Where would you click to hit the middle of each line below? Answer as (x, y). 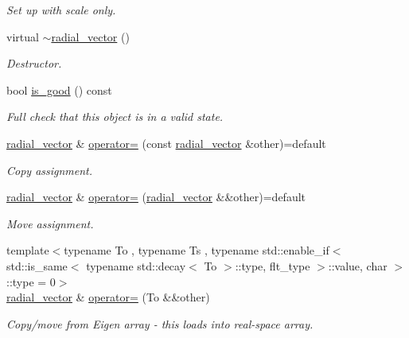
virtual (23, 36)
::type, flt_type (273, 265)
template (28, 250)
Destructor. (34, 63)
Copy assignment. (50, 170)
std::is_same (37, 265)
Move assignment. (50, 223)
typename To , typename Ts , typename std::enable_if (197, 250)
